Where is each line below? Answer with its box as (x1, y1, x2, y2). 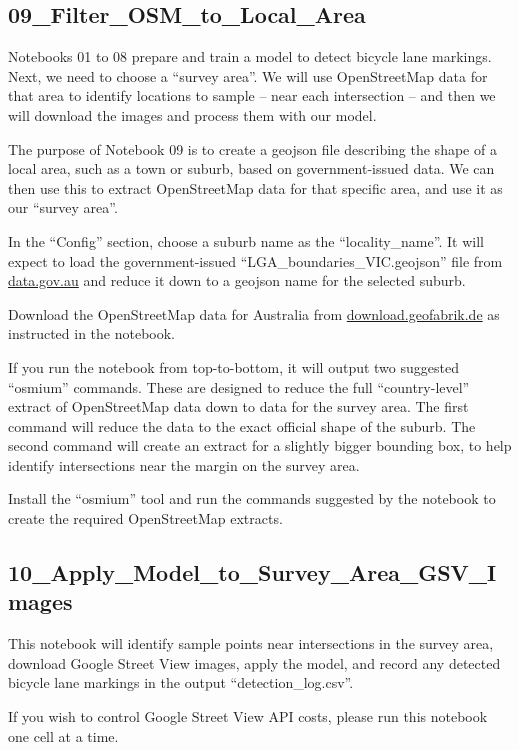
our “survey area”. (8, 197, 118, 218)
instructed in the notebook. (8, 323, 175, 344)
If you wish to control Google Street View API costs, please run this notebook (8, 706, 488, 727)
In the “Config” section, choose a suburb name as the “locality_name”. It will (8, 230, 484, 251)
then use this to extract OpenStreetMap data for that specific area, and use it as (8, 177, 503, 198)
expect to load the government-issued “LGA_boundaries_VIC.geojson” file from (8, 250, 503, 271)
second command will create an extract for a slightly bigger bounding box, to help (8, 435, 512, 456)
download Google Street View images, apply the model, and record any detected (8, 652, 501, 673)
